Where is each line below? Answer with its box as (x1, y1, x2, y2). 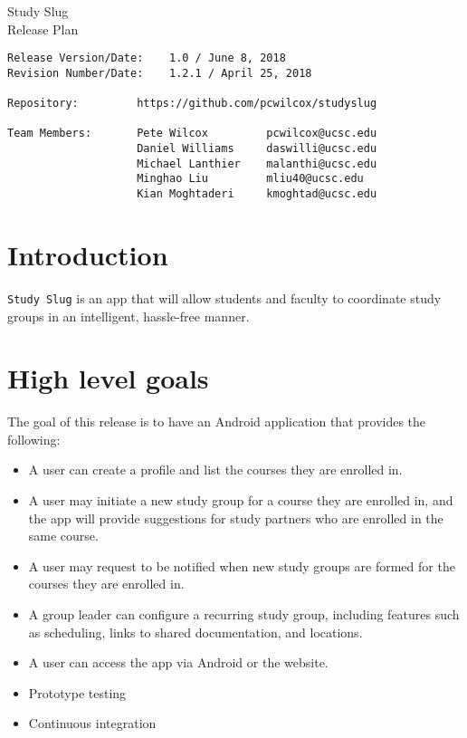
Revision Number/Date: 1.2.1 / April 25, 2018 (7, 66, 312, 80)
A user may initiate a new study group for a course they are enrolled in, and (28, 491, 453, 510)
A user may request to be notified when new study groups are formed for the (28, 556, 455, 575)
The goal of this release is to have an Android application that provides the (7, 412, 426, 431)
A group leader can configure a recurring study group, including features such (28, 605, 460, 623)
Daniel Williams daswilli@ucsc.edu (137, 142, 377, 156)
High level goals (7, 359, 209, 397)
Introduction (7, 235, 168, 273)
